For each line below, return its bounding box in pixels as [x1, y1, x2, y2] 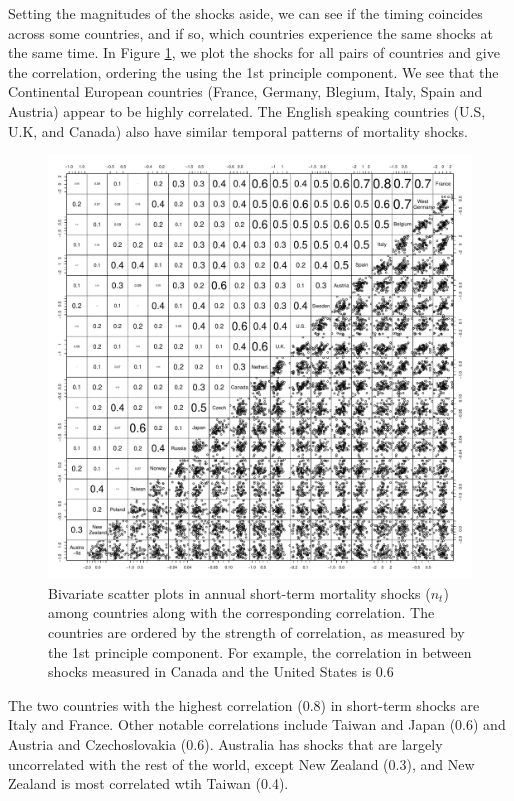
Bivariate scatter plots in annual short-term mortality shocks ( [48, 582, 431, 603]
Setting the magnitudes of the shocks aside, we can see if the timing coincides [8, 3, 483, 23]
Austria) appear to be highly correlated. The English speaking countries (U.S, [8, 100, 486, 121]
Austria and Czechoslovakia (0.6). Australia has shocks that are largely [8, 733, 443, 754]
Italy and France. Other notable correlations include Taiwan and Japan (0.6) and [8, 714, 506, 735]
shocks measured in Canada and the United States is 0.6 [48, 661, 394, 682]
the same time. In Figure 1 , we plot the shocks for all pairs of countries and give [8, 42, 500, 63]
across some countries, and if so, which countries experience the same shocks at [8, 22, 493, 43]
